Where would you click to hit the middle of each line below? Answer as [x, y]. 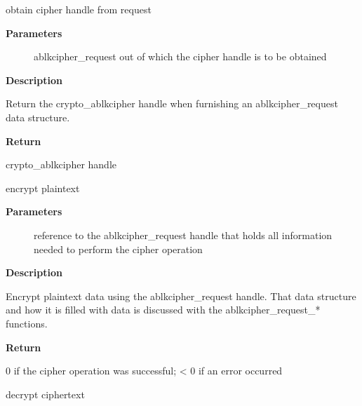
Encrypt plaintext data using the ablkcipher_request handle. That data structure [181, 296]
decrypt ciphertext [45, 394]
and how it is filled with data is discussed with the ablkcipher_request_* [163, 310]
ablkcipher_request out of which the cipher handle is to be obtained [180, 56]
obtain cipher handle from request [79, 9]
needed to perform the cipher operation [118, 249]
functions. [27, 323]
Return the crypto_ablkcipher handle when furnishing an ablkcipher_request [172, 103]
